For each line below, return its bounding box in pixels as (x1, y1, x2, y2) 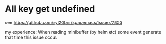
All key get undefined (5, 3, 95, 15)
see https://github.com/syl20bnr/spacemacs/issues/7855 (5, 20, 123, 25)
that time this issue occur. (5, 34, 58, 40)
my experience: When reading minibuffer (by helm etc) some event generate (5, 29, 162, 35)
